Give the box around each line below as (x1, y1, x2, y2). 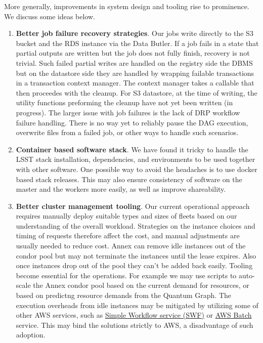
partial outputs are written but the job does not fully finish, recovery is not (16, 48, 250, 58)
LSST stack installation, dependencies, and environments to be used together (16, 154, 255, 164)
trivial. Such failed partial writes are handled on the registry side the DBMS (16, 57, 253, 68)
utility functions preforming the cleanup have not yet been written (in (16, 97, 233, 108)
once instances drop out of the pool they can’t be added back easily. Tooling (16, 260, 253, 271)
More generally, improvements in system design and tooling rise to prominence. (4, 1, 249, 11)
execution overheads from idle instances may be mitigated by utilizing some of (16, 299, 258, 310)
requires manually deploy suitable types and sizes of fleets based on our (16, 210, 237, 221)
